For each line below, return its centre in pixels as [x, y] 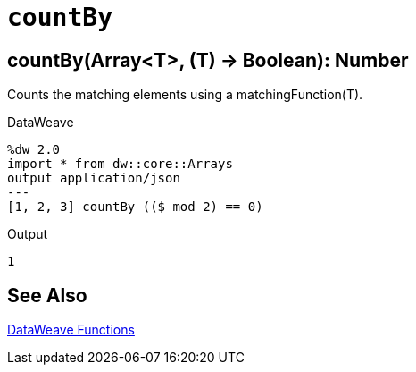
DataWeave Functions [71, 330]
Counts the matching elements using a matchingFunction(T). [185, 95]
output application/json [94, 178]
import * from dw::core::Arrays [120, 164]
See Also [47, 295]
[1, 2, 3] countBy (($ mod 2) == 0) [135, 207]
